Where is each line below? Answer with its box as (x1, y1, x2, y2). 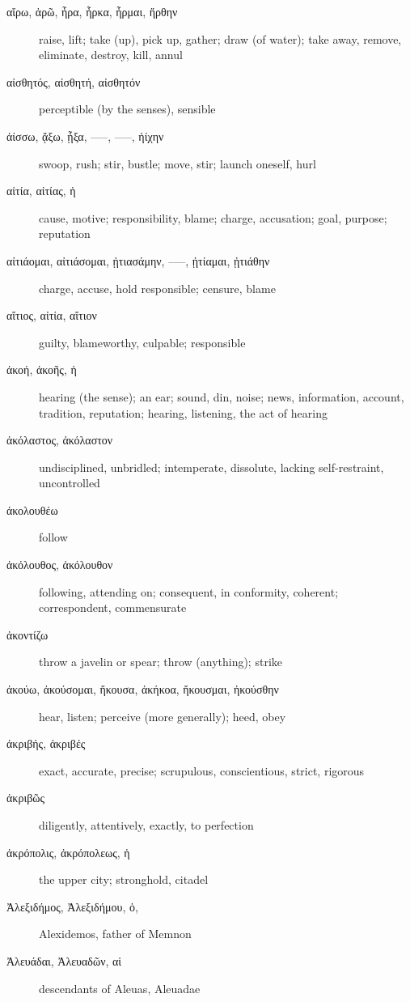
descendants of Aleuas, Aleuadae (39, 979, 201, 996)
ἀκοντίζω (6, 626, 49, 643)
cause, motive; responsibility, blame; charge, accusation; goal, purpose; (39, 209, 387, 226)
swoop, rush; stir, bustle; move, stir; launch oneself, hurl (39, 155, 316, 172)
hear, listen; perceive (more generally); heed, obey (39, 707, 286, 724)
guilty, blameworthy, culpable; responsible (39, 333, 246, 350)
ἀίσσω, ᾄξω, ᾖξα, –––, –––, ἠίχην (6, 127, 164, 144)
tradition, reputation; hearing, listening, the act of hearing (39, 404, 328, 421)
